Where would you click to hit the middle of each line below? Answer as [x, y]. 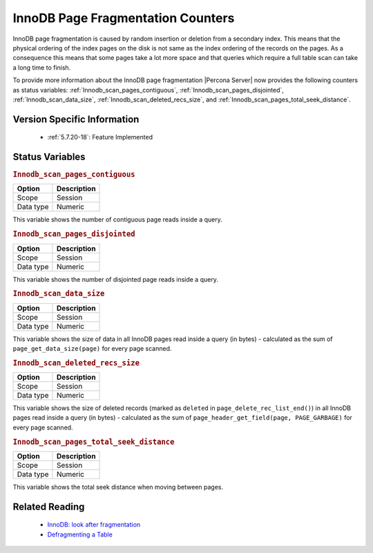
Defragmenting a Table [80, 534]
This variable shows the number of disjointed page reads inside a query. [116, 279]
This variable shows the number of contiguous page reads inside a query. [117, 220]
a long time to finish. [42, 67]
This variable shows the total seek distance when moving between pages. [118, 487]
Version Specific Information [76, 119]
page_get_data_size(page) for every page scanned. [92, 348]
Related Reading [49, 506]
